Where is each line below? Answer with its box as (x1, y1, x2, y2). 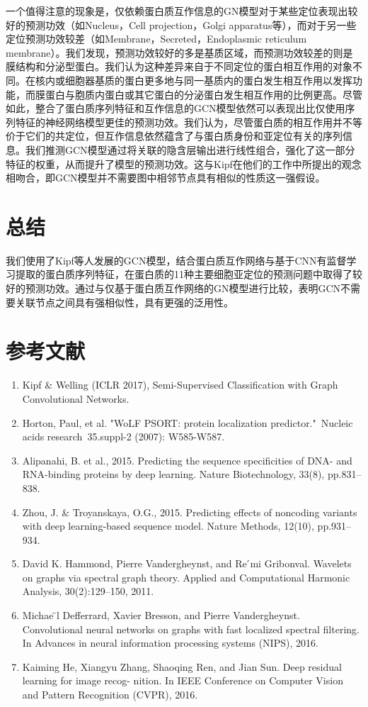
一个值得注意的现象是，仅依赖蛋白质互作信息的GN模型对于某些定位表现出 (6, 4, 348, 18)
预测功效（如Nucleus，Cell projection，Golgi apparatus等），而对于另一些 (25, 17, 357, 32)
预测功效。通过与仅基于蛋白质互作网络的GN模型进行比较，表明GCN (25, 281, 341, 296)
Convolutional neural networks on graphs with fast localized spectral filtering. (22, 621, 360, 636)
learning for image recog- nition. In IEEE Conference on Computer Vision (22, 673, 343, 688)
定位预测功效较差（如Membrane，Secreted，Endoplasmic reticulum (6, 31, 307, 46)
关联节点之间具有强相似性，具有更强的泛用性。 (15, 294, 234, 309)
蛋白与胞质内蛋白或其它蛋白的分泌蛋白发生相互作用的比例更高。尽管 (45, 87, 362, 101)
